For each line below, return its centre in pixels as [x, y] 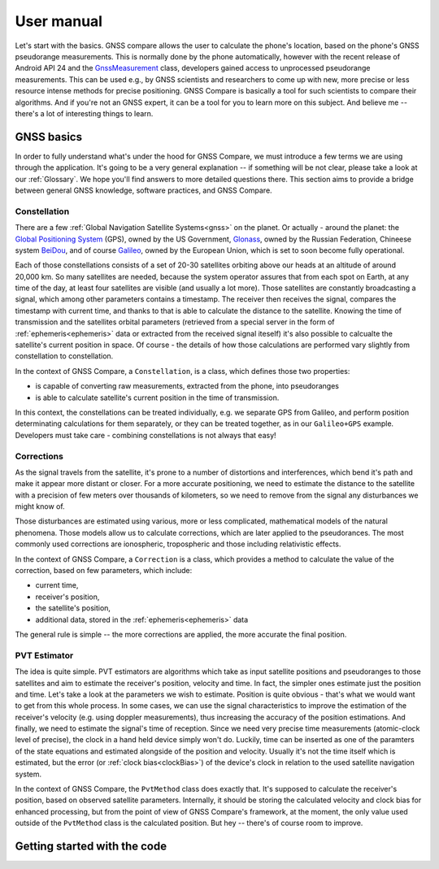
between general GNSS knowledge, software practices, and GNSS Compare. [143, 190]
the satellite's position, [73, 608]
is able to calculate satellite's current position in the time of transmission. [157, 398]
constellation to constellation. [64, 356]
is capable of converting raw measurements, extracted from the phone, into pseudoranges [187, 386]
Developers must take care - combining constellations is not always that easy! [146, 435]
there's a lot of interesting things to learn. [84, 113]
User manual [59, 21]
